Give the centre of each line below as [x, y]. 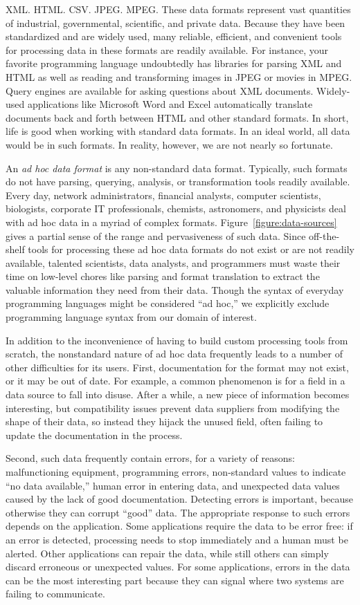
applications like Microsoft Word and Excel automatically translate [170, 104]
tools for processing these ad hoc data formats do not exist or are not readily [191, 249]
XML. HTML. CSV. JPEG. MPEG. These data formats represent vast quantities [178, 9]
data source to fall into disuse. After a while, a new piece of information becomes [178, 394]
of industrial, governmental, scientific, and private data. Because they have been [175, 22]
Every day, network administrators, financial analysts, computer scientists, [163, 195]
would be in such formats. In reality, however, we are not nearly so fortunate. [169, 144]
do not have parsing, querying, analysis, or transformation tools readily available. [178, 181]
